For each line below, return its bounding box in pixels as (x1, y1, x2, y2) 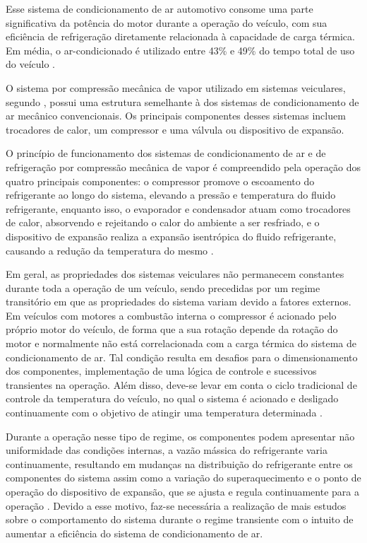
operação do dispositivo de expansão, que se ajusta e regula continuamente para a (6, 484, 359, 498)
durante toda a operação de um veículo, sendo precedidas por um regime (6, 280, 320, 295)
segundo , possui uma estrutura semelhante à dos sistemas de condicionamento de (6, 94, 359, 109)
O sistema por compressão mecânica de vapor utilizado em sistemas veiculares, (6, 80, 346, 95)
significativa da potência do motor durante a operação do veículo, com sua (6, 15, 327, 30)
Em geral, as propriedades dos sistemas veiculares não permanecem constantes (6, 267, 344, 281)
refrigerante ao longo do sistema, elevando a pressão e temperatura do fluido (6, 187, 336, 202)
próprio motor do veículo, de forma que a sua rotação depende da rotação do (6, 322, 338, 337)
